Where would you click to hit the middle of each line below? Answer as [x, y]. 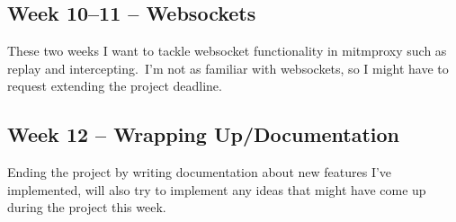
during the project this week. [87, 207]
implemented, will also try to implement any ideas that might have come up [217, 189]
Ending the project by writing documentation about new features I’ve [200, 172]
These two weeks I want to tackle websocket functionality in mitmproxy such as [227, 51]
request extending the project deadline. [115, 86]
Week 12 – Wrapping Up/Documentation [204, 134]
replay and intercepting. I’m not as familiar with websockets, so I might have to [228, 68]
